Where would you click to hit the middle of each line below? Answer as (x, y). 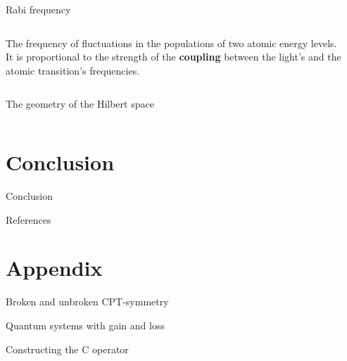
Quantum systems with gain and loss (85, 325)
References (29, 219)
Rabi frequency (38, 9)
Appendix (54, 268)
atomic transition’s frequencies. (73, 70)
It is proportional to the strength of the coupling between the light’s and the (173, 57)
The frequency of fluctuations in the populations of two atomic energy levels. (171, 43)
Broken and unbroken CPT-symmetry (87, 302)
